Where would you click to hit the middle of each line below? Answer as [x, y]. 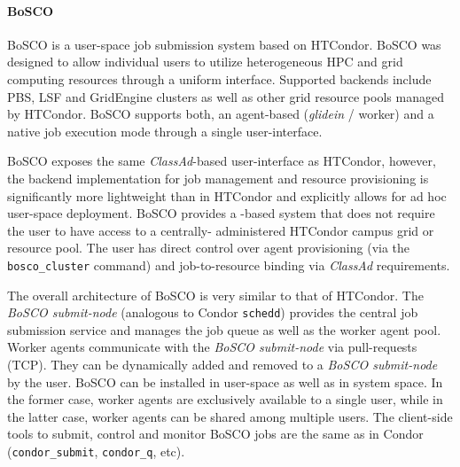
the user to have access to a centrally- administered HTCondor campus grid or [221, 230]
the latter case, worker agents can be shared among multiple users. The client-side [230, 416]
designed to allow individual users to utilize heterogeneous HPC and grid [205, 62]
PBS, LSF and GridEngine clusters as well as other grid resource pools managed [226, 96]
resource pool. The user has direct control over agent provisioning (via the [209, 248]
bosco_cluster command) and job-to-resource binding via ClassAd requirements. [229, 265]
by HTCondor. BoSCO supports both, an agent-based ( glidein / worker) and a [221, 114]
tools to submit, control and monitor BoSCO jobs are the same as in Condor [215, 434]
